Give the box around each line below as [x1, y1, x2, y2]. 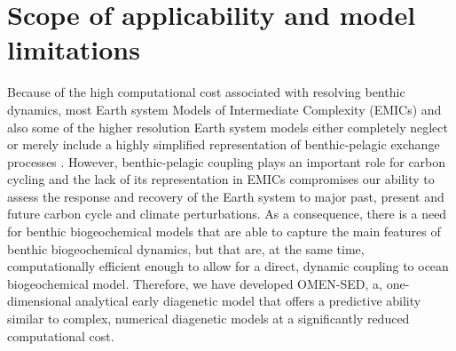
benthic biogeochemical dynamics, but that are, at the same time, [7, 239, 365, 258]
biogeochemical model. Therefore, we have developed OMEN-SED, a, [7, 274, 382, 292]
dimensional [7, 291, 72, 310]
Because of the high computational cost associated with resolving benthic [7, 83, 405, 101]
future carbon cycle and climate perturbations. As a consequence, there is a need [7, 204, 447, 223]
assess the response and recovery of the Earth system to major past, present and [7, 187, 444, 205]
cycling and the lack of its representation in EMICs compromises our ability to [7, 170, 435, 188]
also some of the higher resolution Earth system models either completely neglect [7, 117, 448, 136]
